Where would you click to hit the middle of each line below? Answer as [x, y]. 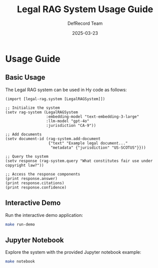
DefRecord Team [85, 23]
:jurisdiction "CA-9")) [71, 125]
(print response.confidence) [36, 187]
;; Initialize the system [32, 108]
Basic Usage [25, 78]
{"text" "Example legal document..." [88, 143]
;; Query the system [27, 156]
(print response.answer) [31, 178]
